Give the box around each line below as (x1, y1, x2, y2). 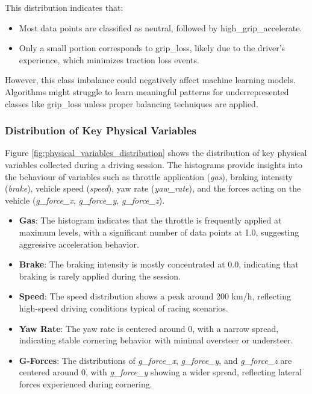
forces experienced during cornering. (19, 377, 152, 390)
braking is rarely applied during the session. (19, 269, 181, 282)
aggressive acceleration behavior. (19, 237, 139, 250)
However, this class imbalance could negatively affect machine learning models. (5, 73, 296, 86)
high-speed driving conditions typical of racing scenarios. (19, 301, 228, 314)
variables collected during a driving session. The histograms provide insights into (5, 158, 302, 170)
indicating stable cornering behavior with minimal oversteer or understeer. (19, 334, 293, 346)
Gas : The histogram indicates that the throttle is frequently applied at (19, 214, 282, 227)
